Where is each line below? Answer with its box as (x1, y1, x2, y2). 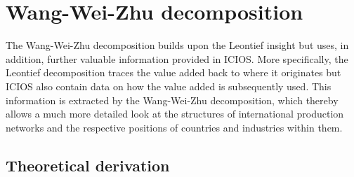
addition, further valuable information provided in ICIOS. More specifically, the (6, 51, 348, 66)
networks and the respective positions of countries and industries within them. (6, 120, 343, 134)
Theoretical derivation (6, 154, 170, 176)
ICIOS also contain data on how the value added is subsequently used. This (6, 78, 332, 93)
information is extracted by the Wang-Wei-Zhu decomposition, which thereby (6, 92, 339, 107)
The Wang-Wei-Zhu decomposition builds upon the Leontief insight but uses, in (6, 38, 349, 52)
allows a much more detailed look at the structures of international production (6, 106, 344, 121)
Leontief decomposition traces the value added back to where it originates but (6, 65, 341, 80)
